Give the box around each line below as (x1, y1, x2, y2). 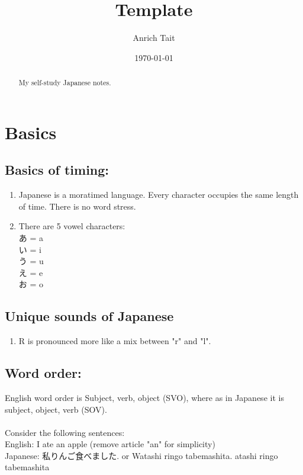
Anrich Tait (133, 31, 175, 44)
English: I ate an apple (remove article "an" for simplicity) (5, 438, 215, 450)
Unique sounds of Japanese (5, 307, 174, 325)
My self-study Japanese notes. (18, 78, 111, 88)
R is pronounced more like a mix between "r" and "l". (18, 335, 211, 347)
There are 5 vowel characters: (18, 220, 125, 232)
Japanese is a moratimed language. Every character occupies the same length (18, 188, 299, 201)
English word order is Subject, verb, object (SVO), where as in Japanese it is (5, 391, 284, 403)
